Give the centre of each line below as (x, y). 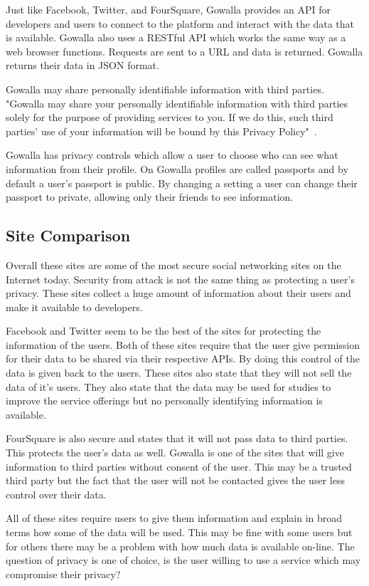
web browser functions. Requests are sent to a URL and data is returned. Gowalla (184, 51)
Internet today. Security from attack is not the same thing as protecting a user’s (180, 279)
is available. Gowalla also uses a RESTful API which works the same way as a (176, 37)
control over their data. (56, 494)
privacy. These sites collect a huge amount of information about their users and (178, 293)
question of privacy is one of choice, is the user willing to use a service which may (183, 560)
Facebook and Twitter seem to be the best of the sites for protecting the (164, 331)
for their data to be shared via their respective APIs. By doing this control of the (183, 359)
